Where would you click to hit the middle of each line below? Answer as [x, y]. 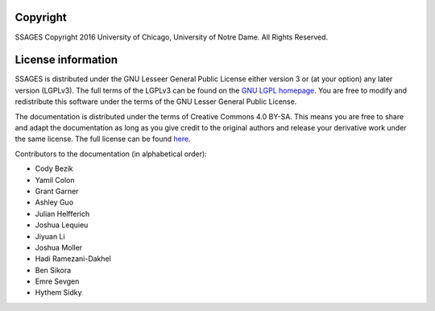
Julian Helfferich [62, 214]
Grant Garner [57, 191]
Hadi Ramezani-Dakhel [73, 259]
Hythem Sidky [58, 292]
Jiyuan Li [50, 236]
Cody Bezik [54, 168]
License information [66, 60]
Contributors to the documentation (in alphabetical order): [111, 154]
